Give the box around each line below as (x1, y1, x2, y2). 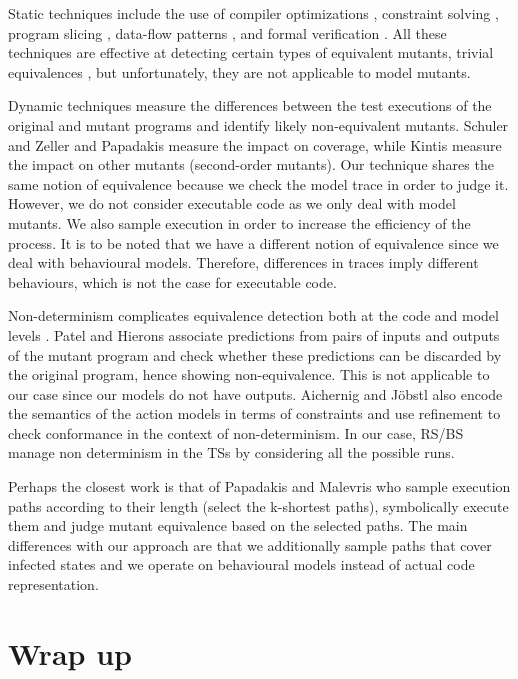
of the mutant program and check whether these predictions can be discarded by (8, 344, 502, 365)
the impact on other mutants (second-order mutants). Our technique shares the (8, 154, 494, 175)
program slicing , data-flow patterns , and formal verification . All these (8, 22, 447, 43)
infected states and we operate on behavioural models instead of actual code (8, 554, 475, 575)
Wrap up (8, 632, 132, 673)
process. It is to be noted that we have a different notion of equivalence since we (8, 232, 499, 253)
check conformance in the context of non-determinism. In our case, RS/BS (8, 422, 464, 443)
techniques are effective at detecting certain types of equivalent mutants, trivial (8, 42, 494, 63)
